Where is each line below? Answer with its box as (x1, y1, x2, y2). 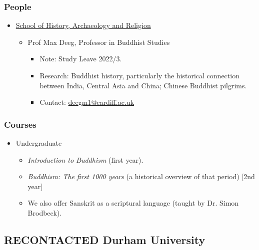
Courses (4, 118, 36, 130)
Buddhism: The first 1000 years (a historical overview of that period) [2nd (27, 171, 255, 182)
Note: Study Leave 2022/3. (39, 53, 122, 64)
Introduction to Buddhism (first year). (27, 154, 143, 165)
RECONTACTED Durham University (4, 232, 205, 247)
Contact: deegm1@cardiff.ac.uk (39, 97, 134, 107)
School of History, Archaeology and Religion (15, 20, 151, 30)
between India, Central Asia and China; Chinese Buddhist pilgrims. (39, 80, 247, 90)
